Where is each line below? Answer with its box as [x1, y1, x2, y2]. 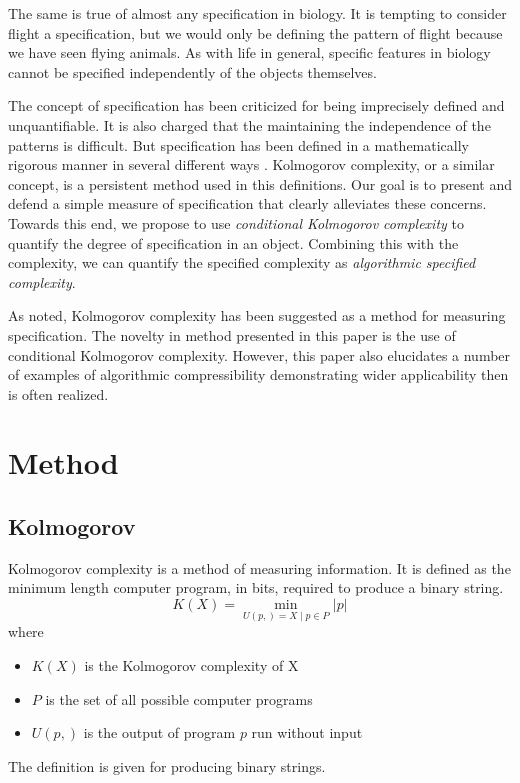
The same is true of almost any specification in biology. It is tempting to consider [8, 3, 507, 23]
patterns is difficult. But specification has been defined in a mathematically [8, 134, 469, 155]
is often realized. [8, 383, 109, 404]
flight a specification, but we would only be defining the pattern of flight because [8, 22, 503, 43]
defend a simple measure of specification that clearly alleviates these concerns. [8, 193, 487, 214]
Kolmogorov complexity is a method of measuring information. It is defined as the [8, 557, 511, 578]
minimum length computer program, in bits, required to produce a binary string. [8, 577, 504, 598]
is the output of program [83, 722, 236, 743]
